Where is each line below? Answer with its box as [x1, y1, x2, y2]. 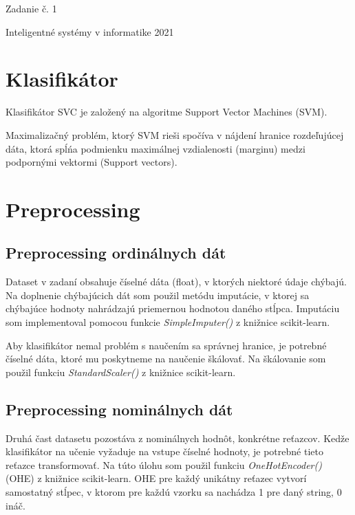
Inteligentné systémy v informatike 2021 [6, 24, 174, 39]
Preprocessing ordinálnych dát [6, 242, 226, 263]
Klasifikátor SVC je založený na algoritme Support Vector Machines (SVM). [6, 105, 327, 119]
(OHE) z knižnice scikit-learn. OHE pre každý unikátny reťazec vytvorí [6, 471, 307, 485]
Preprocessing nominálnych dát [6, 398, 233, 419]
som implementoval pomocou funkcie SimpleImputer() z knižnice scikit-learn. [6, 315, 330, 329]
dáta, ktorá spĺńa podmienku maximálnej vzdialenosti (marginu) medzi [6, 141, 305, 155]
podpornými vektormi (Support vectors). [6, 155, 177, 169]
